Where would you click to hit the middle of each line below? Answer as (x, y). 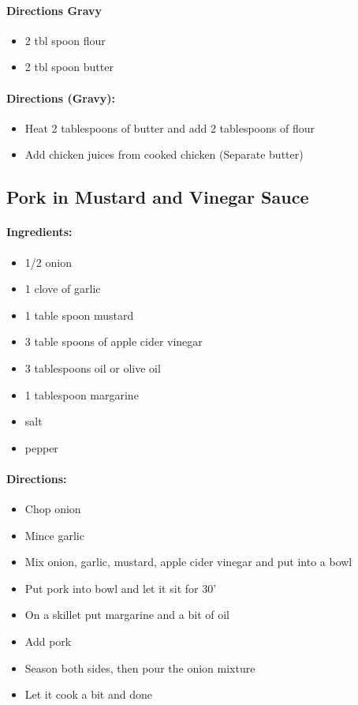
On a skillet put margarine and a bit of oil (127, 615)
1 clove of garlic (63, 289)
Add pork (48, 641)
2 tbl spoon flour (65, 40)
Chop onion (53, 509)
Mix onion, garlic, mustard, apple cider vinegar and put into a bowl (188, 562)
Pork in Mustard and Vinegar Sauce (158, 197)
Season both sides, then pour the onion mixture (140, 667)
